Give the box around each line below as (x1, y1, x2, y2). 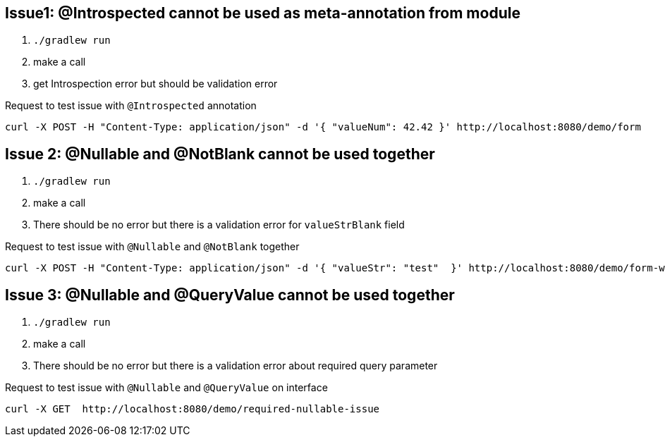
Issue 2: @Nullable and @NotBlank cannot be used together (5, 145, 435, 163)
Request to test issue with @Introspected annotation (5, 99, 257, 112)
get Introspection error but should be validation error (33, 78, 278, 90)
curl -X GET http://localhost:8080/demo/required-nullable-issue (5, 403, 380, 415)
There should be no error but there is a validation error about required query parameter (33, 360, 438, 372)
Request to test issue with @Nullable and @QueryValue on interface (5, 381, 328, 394)
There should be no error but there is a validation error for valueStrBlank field (33, 219, 405, 231)
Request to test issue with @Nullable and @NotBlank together (5, 240, 300, 253)
